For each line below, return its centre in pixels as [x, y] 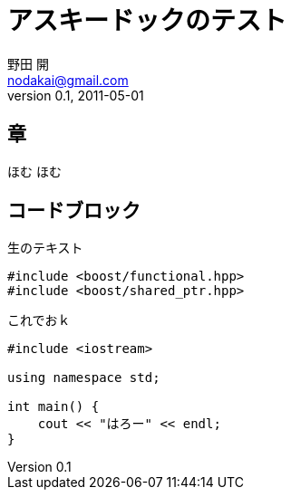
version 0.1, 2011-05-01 [76, 95]
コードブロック [74, 211]
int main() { [53, 407]
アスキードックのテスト [147, 21]
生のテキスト [45, 248]
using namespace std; [84, 378]
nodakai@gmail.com [68, 80]
